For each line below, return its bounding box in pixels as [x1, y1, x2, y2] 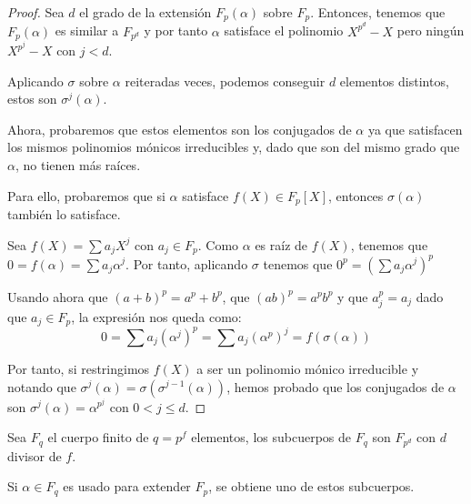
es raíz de [255, 235, 308, 254]
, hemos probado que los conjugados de [226, 377, 445, 396]
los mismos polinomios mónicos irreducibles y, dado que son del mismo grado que [7, 137, 460, 156]
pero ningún [396, 21, 465, 40]
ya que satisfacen [367, 119, 463, 138]
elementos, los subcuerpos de [191, 428, 351, 447]
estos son [7, 89, 57, 108]
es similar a [55, 21, 119, 40]
